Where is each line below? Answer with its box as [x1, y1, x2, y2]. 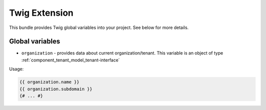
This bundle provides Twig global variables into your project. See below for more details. [9, 25, 189, 30]
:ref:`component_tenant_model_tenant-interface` [21, 57, 120, 63]
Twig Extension [9, 7, 74, 18]
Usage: [9, 66, 24, 72]
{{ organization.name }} [19, 79, 80, 85]
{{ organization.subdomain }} [19, 86, 93, 92]
